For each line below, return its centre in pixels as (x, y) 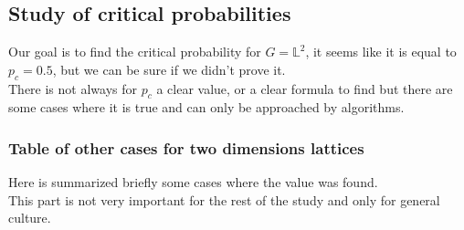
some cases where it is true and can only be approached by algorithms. (206, 107)
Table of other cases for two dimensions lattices (186, 147)
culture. (30, 218)
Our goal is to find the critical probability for (135, 52)
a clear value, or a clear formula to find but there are (305, 88)
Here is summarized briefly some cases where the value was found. (193, 182)
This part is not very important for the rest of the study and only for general (224, 199)
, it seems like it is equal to (381, 52)
